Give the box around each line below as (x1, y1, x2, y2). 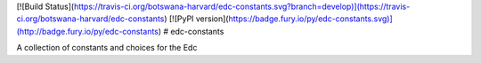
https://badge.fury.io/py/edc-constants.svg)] (228, 13, 394, 24)
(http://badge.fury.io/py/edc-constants (16, 26, 159, 36)
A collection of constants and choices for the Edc (16, 43, 198, 53)
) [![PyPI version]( (163, 13, 229, 24)
